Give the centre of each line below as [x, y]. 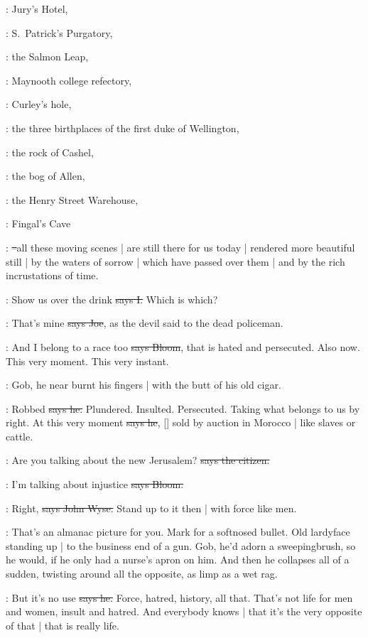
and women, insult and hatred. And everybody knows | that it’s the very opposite [184, 611]
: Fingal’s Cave [38, 223]
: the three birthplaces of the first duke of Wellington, [123, 128]
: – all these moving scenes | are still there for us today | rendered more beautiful [180, 247]
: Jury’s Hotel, [37, 9]
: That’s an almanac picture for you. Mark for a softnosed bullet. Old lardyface [178, 532]
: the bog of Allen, [45, 176]
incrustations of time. [52, 275]
